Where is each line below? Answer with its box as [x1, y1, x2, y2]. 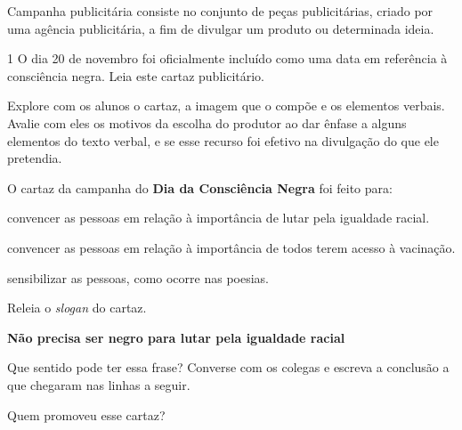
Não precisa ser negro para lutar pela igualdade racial [7, 328, 345, 346]
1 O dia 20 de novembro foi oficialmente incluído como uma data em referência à [7, 49, 448, 68]
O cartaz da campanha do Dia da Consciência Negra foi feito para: [7, 178, 393, 197]
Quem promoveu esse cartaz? [7, 405, 166, 424]
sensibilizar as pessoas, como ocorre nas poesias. [7, 268, 269, 287]
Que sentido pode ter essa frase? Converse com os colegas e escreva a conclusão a [7, 358, 450, 377]
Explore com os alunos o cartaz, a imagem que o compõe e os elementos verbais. [7, 96, 445, 115]
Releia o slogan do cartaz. [7, 298, 147, 317]
